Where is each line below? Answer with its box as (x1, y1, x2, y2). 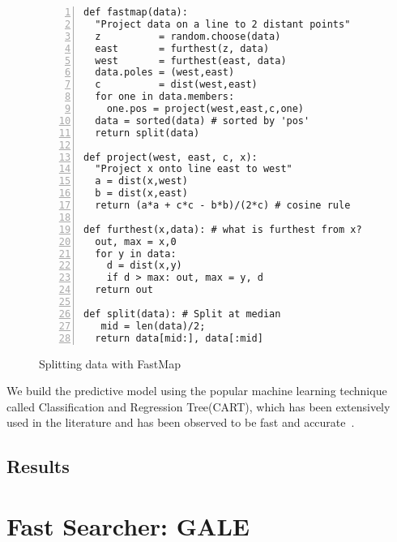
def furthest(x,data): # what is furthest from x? (83, 223, 362, 235)
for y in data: (95, 247, 177, 260)
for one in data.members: (95, 91, 235, 103)
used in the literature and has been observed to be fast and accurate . (6, 414, 355, 431)
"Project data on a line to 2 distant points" (95, 18, 351, 30)
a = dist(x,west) (95, 175, 188, 187)
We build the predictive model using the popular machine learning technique (6, 382, 387, 399)
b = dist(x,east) (95, 187, 188, 200)
